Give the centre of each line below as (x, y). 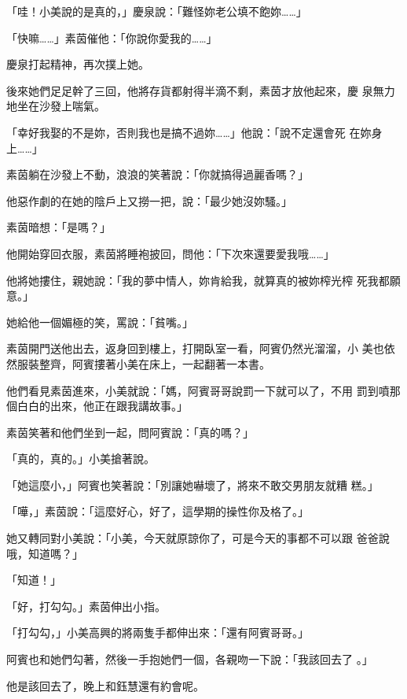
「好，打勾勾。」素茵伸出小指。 (86, 606)
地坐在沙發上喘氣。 (56, 106)
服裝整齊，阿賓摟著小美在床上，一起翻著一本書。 (143, 363)
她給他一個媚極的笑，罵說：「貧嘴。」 (100, 322)
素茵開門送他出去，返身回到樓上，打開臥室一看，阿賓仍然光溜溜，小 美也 (195, 348)
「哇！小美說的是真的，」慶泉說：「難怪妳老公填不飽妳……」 (157, 11)
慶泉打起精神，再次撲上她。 (78, 64)
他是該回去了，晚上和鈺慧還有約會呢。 (105, 685)
